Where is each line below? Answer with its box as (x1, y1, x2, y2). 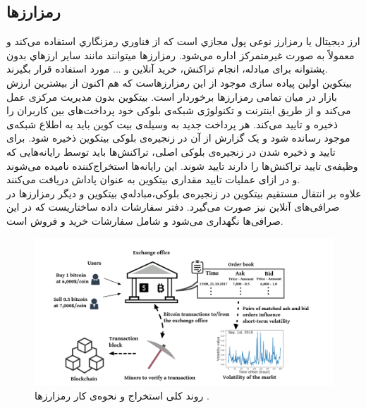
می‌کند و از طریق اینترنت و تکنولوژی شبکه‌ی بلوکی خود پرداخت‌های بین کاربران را (6, 103, 351, 118)
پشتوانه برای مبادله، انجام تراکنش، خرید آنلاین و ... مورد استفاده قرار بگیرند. (6, 61, 328, 76)
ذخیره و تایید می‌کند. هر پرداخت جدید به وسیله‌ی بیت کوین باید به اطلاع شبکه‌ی (6, 116, 338, 131)
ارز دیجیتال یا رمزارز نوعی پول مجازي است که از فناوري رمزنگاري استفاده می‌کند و (6, 34, 360, 49)
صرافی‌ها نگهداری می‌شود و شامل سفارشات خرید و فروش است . (6, 213, 283, 228)
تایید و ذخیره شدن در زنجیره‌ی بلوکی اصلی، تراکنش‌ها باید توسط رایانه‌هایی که (6, 144, 336, 159)
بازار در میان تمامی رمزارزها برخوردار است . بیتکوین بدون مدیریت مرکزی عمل (6, 89, 337, 104)
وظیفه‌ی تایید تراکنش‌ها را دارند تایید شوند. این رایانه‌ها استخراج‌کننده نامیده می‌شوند (6, 158, 358, 173)
